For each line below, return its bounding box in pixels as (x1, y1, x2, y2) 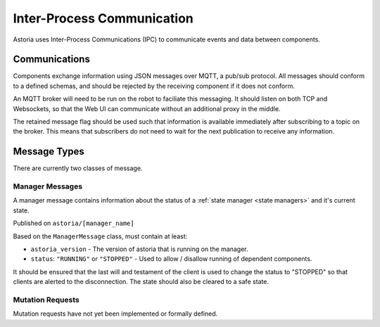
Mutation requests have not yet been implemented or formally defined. (13, 309, 218, 318)
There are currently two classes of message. (13, 164, 143, 172)
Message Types (13, 146, 84, 158)
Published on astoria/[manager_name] (13, 219, 134, 228)
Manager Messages (13, 181, 83, 191)
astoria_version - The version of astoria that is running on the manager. (30, 245, 249, 253)
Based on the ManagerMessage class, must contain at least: (13, 232, 188, 241)
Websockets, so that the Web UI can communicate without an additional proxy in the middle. (13, 104, 281, 113)
